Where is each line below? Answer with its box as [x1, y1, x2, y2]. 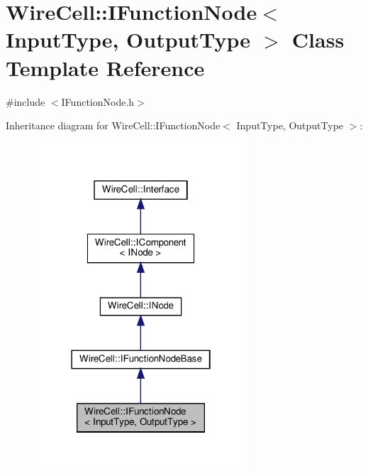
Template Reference [6, 53, 205, 82]
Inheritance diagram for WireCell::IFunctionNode [6, 118, 221, 133]
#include [6, 94, 45, 109]
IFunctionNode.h [61, 94, 135, 109]
